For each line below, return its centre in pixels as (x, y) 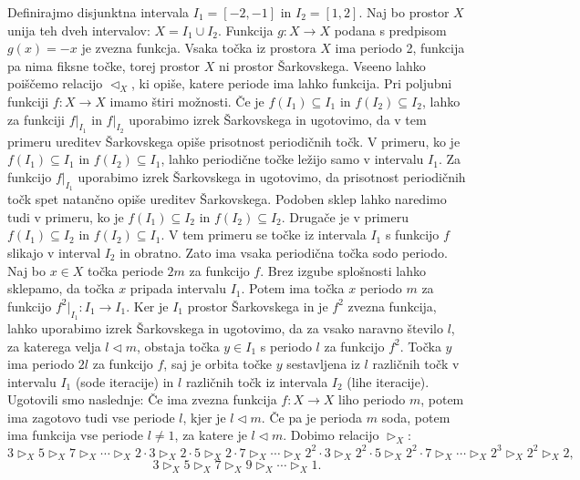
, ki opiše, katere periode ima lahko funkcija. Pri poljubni (292, 83)
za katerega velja (54, 346)
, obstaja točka (178, 346)
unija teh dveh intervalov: (79, 30)
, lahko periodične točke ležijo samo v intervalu (292, 159)
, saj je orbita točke (218, 364)
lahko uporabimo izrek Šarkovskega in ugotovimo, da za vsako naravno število (225, 327)
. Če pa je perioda (311, 417)
